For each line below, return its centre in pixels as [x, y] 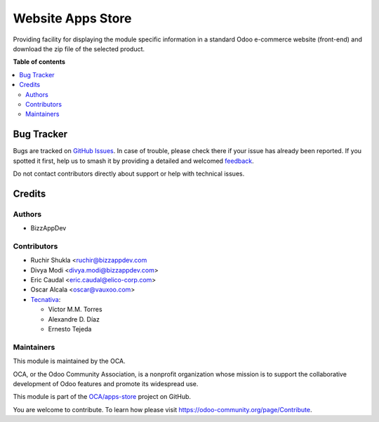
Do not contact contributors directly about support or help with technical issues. [129, 173]
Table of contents [39, 62]
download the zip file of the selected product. [79, 48]
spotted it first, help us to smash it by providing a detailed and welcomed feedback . [133, 161]
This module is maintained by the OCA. [69, 361]
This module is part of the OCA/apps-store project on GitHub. [102, 397]
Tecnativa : [46, 299]
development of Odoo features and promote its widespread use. [106, 383]
